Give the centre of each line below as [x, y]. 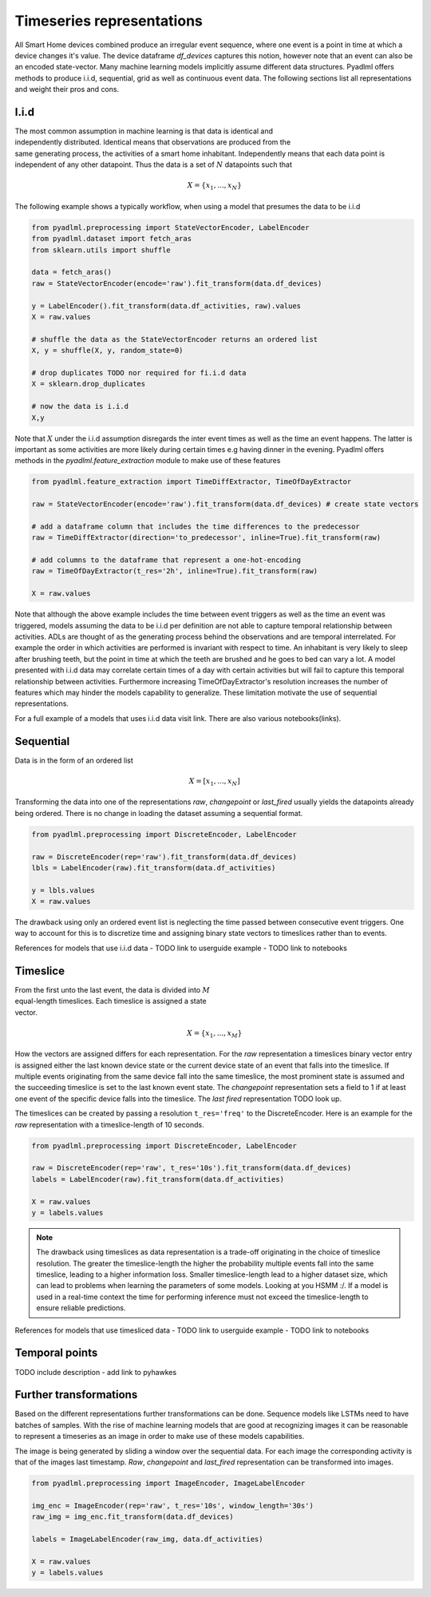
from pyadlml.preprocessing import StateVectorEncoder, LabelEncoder [170, 227]
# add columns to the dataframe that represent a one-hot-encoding [166, 560]
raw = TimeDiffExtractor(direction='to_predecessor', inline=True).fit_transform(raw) [206, 538]
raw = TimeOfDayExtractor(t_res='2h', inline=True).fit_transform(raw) [175, 571]
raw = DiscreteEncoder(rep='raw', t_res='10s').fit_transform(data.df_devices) [192, 1168]
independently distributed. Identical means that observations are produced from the [153, 142]
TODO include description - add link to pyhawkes [96, 1372]
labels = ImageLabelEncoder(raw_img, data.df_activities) [147, 1539]
